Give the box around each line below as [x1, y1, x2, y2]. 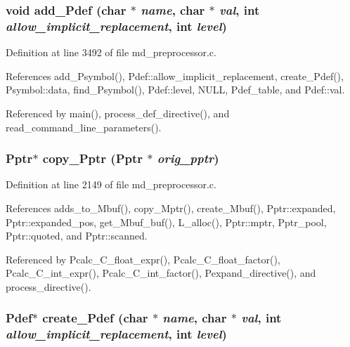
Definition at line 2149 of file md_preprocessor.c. [6, 177, 216, 192]
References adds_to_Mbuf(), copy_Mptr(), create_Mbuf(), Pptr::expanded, [6, 200, 336, 215]
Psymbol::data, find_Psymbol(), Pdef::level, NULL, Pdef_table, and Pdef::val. [6, 82, 345, 97]
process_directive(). [6, 279, 91, 294]
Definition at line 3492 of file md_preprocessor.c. [6, 45, 216, 60]
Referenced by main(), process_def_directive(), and [6, 105, 230, 120]
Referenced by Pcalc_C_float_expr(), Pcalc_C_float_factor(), [6, 251, 280, 266]
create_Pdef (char [42, 309, 148, 327]
